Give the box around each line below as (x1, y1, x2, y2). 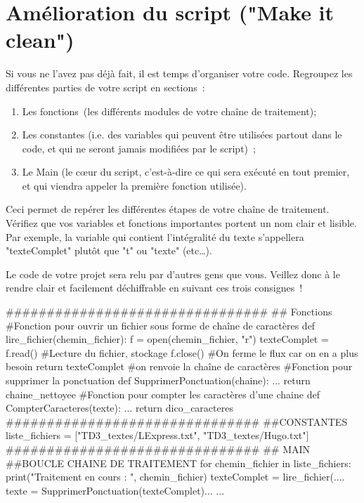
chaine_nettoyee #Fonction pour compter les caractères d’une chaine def (6, 386, 320, 401)
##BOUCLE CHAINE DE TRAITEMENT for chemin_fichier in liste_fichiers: (6, 455, 351, 470)
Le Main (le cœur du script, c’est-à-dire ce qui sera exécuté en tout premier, (22, 164, 350, 179)
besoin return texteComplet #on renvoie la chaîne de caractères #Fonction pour (6, 359, 353, 374)
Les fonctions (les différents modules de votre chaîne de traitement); (22, 103, 317, 118)
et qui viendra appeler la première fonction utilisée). (22, 178, 247, 192)
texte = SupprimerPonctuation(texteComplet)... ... (6, 483, 225, 497)
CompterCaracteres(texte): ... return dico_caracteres (6, 400, 233, 415)
